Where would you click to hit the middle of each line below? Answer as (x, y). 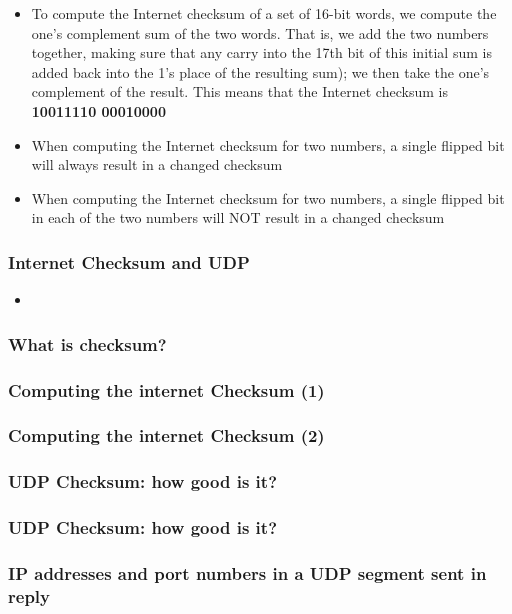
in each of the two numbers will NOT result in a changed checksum (238, 217)
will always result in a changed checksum (157, 164)
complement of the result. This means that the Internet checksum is (239, 91)
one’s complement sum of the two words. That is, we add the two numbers (260, 32)
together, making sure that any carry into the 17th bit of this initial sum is (261, 52)
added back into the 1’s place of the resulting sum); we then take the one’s (260, 71)
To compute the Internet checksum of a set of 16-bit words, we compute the (264, 13)
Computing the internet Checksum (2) (166, 435)
